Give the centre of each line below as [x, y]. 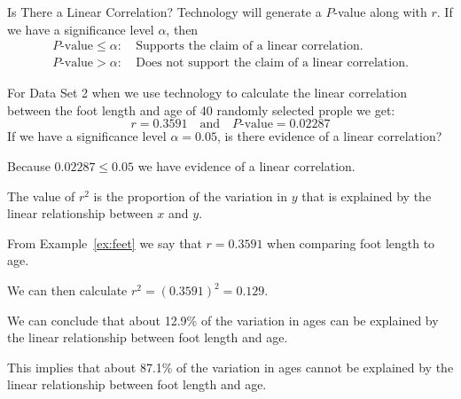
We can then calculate [67, 290]
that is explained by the [367, 196]
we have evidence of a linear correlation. [246, 166]
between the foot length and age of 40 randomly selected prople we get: [201, 110]
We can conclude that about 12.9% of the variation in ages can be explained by [223, 320]
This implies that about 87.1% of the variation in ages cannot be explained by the [230, 367]
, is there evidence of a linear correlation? [329, 136]
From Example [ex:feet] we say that [105, 243]
